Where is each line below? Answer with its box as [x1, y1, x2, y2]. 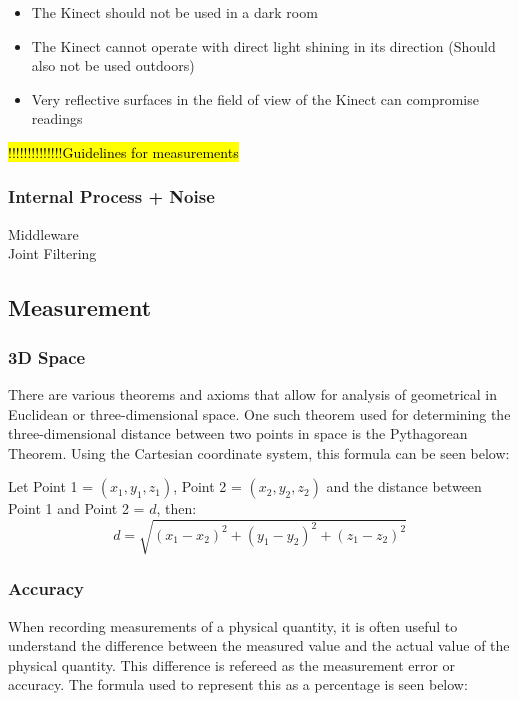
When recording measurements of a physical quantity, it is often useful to [8, 615, 458, 636]
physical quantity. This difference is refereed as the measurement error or [8, 654, 456, 675]
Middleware [8, 223, 79, 244]
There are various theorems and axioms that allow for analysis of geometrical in [8, 383, 498, 404]
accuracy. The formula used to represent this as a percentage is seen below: [8, 674, 468, 695]
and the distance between [326, 476, 482, 497]
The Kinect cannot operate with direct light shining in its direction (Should [31, 35, 496, 56]
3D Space [8, 344, 86, 369]
